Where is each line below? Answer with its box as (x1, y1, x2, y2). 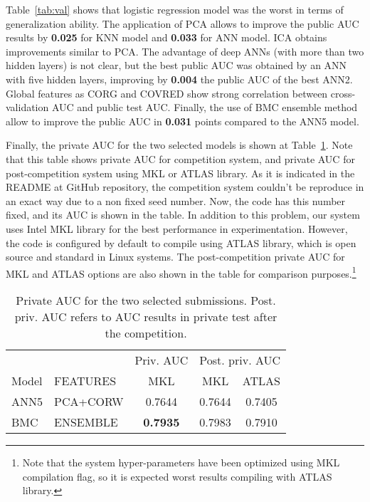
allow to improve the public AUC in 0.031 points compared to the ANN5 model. (6, 113, 359, 128)
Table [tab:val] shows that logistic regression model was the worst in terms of (6, 2, 344, 16)
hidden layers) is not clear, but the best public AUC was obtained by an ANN (6, 58, 347, 73)
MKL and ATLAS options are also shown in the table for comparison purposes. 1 (6, 263, 356, 281)
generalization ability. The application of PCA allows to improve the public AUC (6, 16, 359, 31)
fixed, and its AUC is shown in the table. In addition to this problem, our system (6, 207, 360, 222)
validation (6, 100, 49, 115)
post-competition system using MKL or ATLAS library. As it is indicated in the (6, 165, 355, 180)
